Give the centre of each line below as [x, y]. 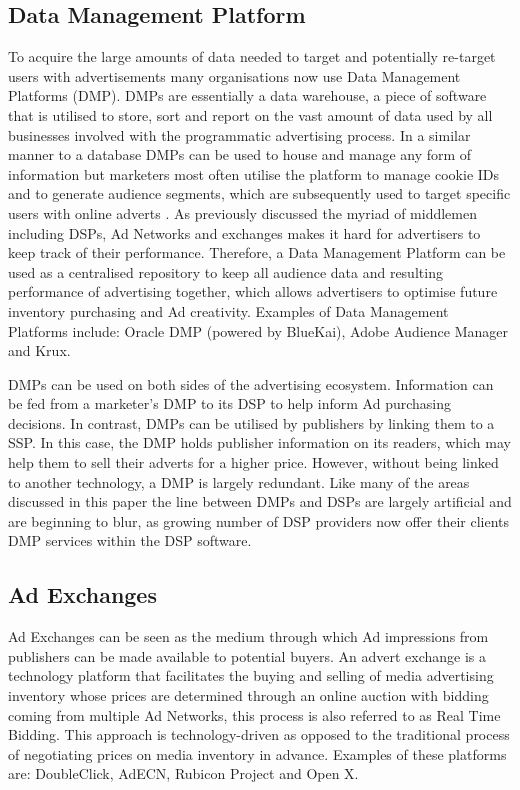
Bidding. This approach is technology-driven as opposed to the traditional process [259, 734]
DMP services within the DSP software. [130, 540]
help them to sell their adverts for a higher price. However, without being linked [253, 462]
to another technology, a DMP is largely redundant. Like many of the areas [239, 481]
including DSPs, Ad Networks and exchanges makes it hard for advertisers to [244, 232]
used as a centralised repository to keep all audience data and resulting [225, 271]
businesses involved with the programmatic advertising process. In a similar [239, 134]
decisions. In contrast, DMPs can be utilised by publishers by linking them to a [251, 422]
